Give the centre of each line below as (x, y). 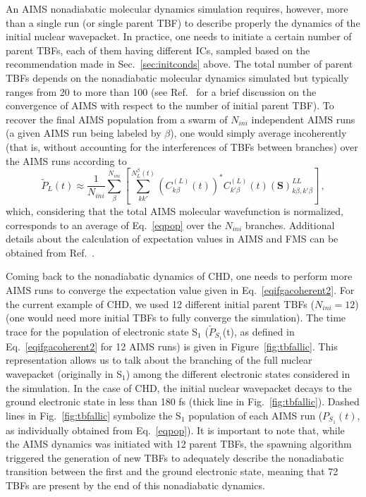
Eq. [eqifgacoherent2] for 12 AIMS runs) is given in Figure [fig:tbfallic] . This (172, 346)
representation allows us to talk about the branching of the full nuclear (159, 360)
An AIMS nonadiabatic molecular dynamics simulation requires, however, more (177, 8)
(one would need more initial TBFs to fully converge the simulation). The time (176, 318)
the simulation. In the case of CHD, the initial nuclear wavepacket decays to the (179, 387)
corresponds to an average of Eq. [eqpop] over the (114, 225)
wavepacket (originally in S (64, 373)
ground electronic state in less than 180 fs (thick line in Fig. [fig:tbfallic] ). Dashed (183, 401)
